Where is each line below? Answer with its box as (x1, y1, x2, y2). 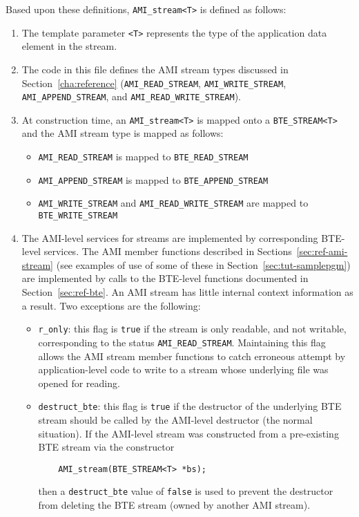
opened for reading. (38, 375, 120, 390)
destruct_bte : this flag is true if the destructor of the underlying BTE (38, 399, 342, 413)
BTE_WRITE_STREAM (38, 211, 118, 221)
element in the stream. (21, 39, 117, 53)
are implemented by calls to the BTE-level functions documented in (21, 271, 309, 285)
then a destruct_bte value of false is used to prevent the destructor (38, 484, 333, 498)
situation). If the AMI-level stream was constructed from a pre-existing (38, 426, 339, 440)
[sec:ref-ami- (296, 244, 348, 258)
